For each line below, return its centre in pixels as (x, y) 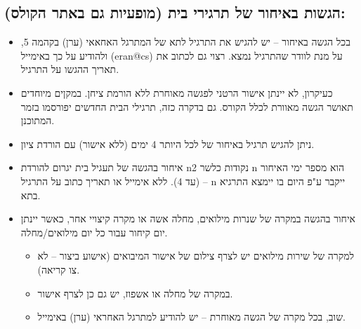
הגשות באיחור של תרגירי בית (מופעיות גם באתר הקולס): (175, 12)
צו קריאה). (59, 269)
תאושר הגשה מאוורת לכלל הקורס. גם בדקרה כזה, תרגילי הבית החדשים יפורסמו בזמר (187, 106)
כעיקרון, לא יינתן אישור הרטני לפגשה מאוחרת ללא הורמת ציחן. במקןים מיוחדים (177, 92)
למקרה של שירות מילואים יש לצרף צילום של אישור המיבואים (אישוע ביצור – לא (196, 256)
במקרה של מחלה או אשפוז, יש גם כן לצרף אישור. (135, 293)
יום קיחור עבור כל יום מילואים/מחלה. (94, 232)
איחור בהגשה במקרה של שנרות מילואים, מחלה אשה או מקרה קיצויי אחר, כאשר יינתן (188, 219)
